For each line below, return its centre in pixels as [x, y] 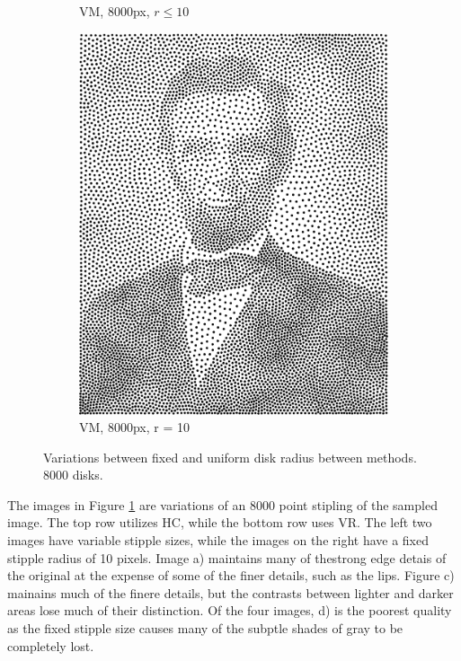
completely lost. [51, 645]
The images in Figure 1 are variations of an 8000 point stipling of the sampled [222, 504]
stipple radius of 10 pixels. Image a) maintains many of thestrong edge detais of [227, 557]
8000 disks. [73, 475]
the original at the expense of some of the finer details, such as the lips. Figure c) [231, 575]
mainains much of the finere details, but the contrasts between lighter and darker [230, 592]
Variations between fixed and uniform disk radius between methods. [230, 457]
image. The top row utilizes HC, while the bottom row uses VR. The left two [220, 522]
